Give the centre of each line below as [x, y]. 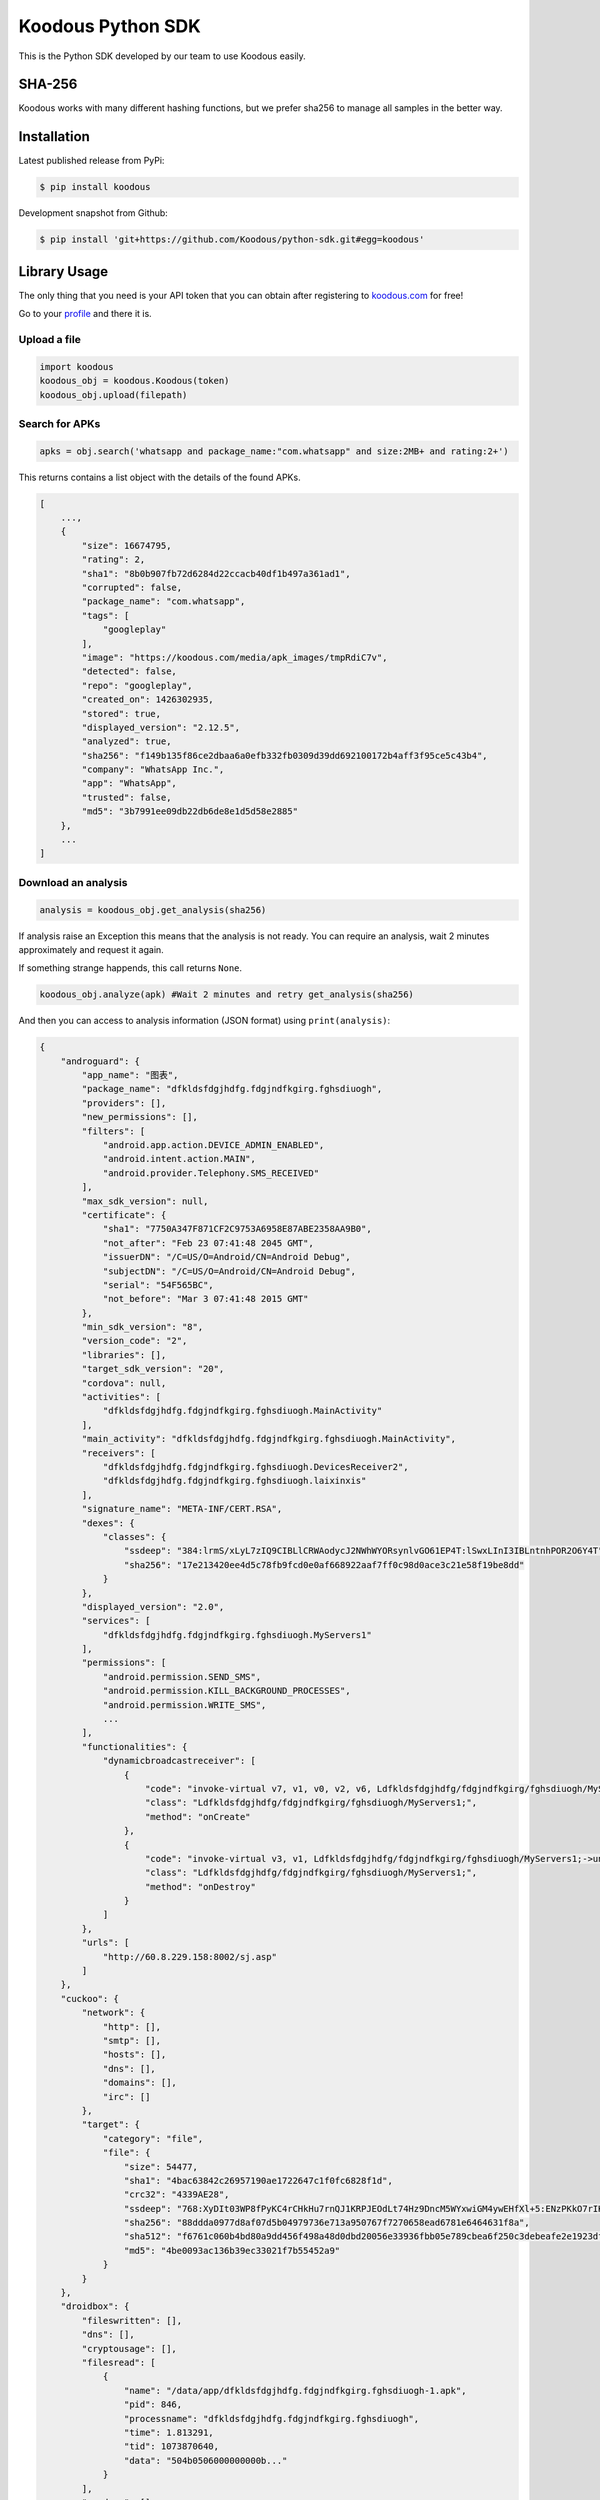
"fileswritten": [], [132, 2320]
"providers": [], [124, 1103]
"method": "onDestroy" [201, 1886]
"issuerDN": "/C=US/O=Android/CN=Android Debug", [226, 1257]
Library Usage [63, 271]
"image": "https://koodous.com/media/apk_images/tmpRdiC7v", [234, 657]
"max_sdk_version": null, [145, 1201]
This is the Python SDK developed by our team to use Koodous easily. [162, 56]
